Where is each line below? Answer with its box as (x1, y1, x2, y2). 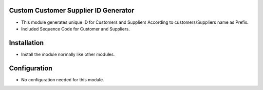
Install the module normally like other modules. (21, 51, 115, 57)
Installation (9, 39, 44, 47)
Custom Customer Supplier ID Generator (9, 6, 134, 15)
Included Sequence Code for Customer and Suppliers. (21, 26, 130, 31)
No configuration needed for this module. (21, 76, 104, 82)
